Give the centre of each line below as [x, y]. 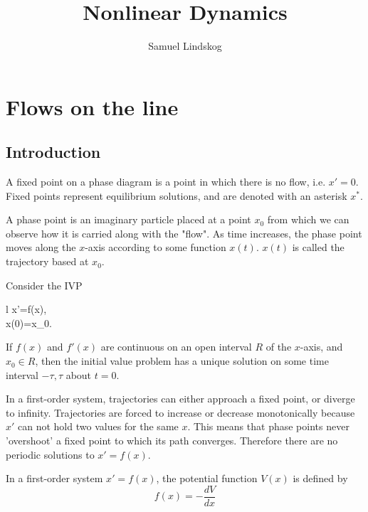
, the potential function [207, 478]
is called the [318, 247]
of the [279, 347]
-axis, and [321, 347]
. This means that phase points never [268, 426]
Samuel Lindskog [185, 46]
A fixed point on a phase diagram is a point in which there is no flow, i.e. [166, 182]
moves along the [41, 247]
